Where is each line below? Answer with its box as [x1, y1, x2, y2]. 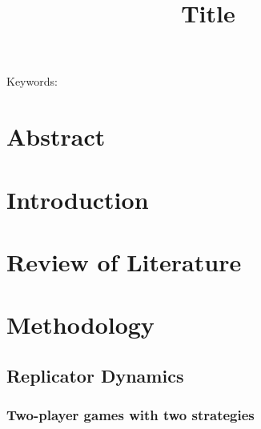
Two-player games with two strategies [6, 405, 255, 425]
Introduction [6, 182, 149, 215]
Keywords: [6, 73, 58, 90]
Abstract [6, 120, 106, 153]
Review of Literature [6, 245, 242, 278]
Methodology [6, 308, 155, 341]
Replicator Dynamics [6, 363, 184, 387]
